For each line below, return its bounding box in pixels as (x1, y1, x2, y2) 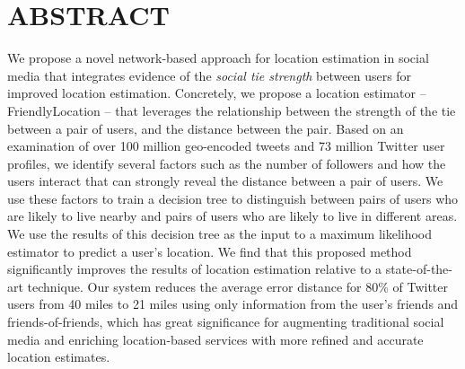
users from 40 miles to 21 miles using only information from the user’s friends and (7, 294, 459, 313)
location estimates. (7, 347, 110, 366)
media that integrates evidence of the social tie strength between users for (7, 66, 412, 84)
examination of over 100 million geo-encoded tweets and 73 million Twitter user (7, 136, 445, 155)
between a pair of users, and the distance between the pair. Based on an (7, 119, 404, 137)
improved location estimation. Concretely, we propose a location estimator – (7, 83, 426, 102)
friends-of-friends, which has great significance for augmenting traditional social (7, 312, 444, 331)
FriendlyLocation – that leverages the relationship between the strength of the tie (7, 101, 456, 119)
